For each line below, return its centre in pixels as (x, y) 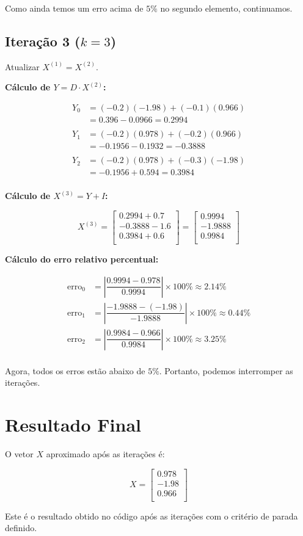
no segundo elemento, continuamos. (226, 8)
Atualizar (22, 66)
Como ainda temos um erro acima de (74, 8)
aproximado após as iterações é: (105, 454)
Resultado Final (73, 425)
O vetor (19, 454)
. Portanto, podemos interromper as (226, 370)
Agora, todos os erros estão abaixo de (75, 370)
